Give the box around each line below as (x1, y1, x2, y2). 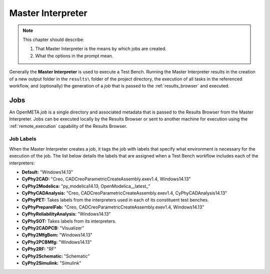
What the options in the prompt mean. (35, 52, 113, 58)
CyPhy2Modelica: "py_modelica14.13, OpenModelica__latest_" (21, 183, 150, 189)
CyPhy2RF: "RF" (21, 246, 57, 252)
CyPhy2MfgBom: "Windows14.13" (21, 232, 92, 238)
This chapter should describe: (22, 36, 84, 42)
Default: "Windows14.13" (21, 169, 73, 175)
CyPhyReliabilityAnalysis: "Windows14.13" (21, 211, 111, 217)
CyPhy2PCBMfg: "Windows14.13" (21, 239, 92, 245)
